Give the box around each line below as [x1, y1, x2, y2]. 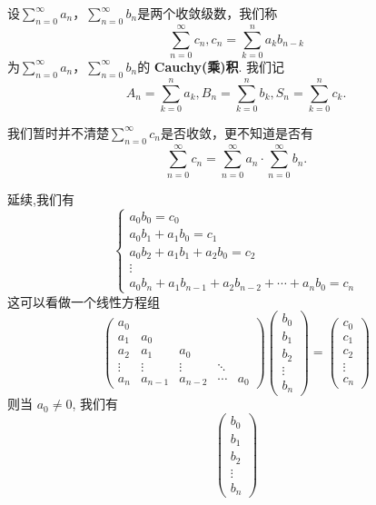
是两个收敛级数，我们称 [137, 4, 278, 22]
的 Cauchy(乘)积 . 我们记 [137, 56, 284, 75]
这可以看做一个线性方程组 [7, 292, 160, 311]
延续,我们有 [7, 189, 74, 208]
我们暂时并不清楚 [7, 123, 109, 142]
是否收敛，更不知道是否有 [160, 123, 313, 142]
